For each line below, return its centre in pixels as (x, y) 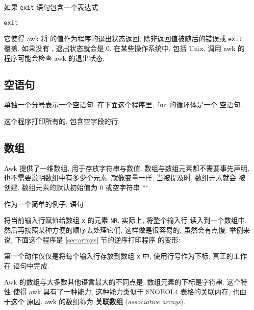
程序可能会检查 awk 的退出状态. (54, 58)
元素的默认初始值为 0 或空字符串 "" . (93, 187)
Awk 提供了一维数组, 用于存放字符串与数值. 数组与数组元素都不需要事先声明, (127, 168)
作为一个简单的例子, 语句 (44, 203)
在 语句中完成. (27, 265)
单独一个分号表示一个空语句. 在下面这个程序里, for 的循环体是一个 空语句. (123, 105)
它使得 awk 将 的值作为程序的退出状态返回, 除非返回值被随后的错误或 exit (123, 38)
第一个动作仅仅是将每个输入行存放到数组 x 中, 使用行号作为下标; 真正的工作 (126, 256)
